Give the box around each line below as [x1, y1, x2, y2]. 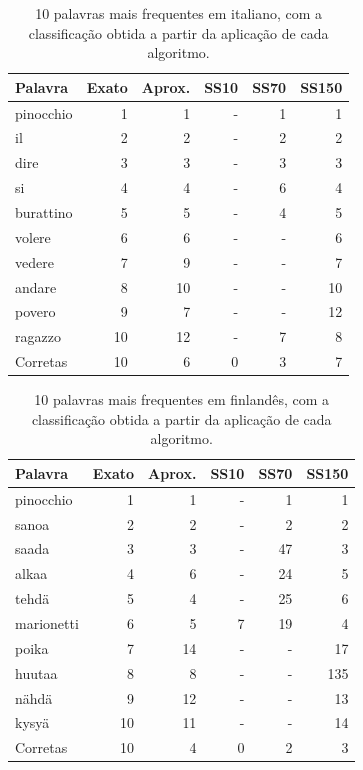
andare [15, 276, 57, 297]
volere [15, 226, 51, 247]
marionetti [15, 613, 79, 633]
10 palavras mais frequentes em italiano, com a [35, 3, 323, 23]
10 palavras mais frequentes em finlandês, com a [34, 389, 330, 410]
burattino [15, 202, 73, 222]
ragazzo [15, 326, 61, 347]
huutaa [15, 662, 58, 683]
